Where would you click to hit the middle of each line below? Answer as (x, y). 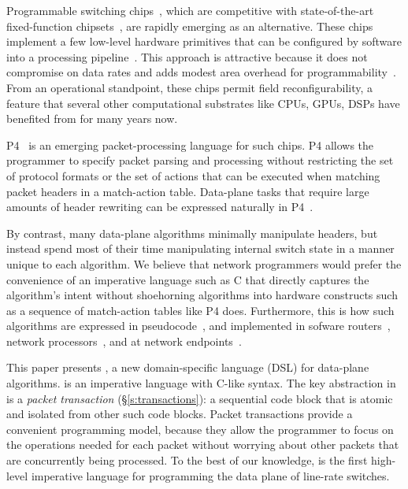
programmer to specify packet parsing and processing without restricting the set (200, 160)
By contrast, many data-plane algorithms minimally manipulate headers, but (192, 233)
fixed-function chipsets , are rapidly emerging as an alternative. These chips (190, 26)
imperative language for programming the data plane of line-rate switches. (210, 475)
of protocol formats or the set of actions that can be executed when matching (193, 175)
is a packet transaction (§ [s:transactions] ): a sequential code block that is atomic (200, 398)
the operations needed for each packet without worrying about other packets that (203, 445)
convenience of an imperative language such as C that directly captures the (188, 279)
